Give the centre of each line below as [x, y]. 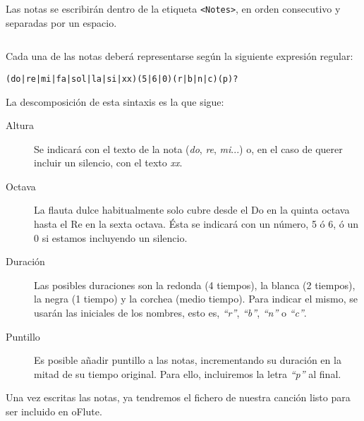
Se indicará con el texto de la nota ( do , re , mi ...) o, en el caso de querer [188, 148]
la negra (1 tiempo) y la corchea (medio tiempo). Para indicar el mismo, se [196, 299]
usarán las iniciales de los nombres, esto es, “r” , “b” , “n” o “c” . [170, 313]
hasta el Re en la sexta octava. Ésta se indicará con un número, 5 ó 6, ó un [196, 224]
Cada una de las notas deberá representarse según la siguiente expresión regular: [180, 56]
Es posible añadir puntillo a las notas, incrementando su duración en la [188, 360]
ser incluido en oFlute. [54, 411]
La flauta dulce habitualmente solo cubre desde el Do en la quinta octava [192, 210]
